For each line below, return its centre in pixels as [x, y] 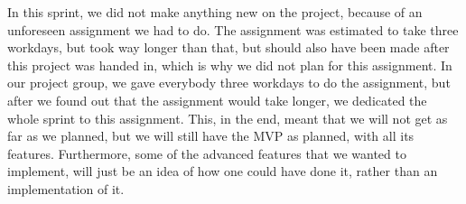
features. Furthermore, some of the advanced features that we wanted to [207, 153]
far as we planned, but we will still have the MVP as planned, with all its [211, 136]
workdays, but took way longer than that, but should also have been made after [228, 47]
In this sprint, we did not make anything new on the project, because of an [215, 12]
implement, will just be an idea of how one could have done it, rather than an [223, 171]
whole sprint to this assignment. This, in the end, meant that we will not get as [228, 118]
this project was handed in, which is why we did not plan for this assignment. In [230, 65]
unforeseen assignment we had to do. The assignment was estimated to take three [233, 29]
